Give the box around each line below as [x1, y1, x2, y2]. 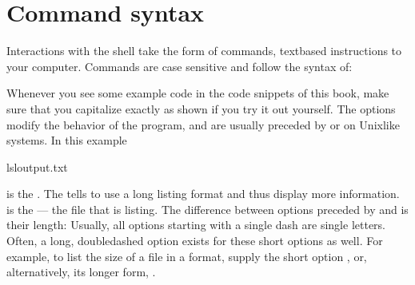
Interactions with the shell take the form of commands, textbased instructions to [6, 42, 402, 59]
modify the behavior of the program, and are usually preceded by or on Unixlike [6, 116, 400, 133]
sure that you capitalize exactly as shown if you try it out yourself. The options [6, 100, 396, 117]
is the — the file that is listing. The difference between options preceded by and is [6, 200, 409, 217]
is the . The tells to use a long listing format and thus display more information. [6, 185, 400, 202]
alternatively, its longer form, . [6, 263, 156, 280]
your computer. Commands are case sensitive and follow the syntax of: [6, 57, 353, 74]
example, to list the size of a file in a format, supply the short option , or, [6, 247, 367, 264]
